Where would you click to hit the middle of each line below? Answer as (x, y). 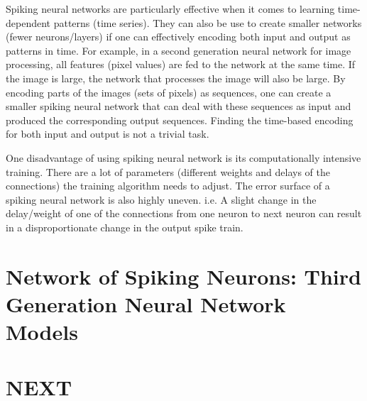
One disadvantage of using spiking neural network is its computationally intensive (183, 157)
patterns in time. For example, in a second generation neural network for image (179, 50)
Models (42, 332)
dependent (28, 22)
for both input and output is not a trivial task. (108, 134)
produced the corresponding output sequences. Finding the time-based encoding (180, 120)
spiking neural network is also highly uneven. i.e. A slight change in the (161, 199)
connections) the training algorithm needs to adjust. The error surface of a (168, 186)
